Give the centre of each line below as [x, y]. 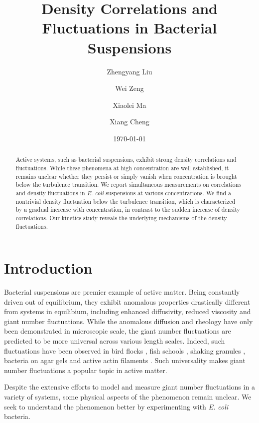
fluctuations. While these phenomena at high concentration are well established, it [122, 168]
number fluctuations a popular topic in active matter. [86, 370]
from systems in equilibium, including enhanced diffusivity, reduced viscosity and [128, 311]
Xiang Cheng [129, 122]
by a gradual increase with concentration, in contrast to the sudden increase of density [128, 210]
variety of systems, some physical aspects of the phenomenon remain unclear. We [128, 397]
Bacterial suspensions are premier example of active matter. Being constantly [122, 292]
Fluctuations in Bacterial [129, 28]
